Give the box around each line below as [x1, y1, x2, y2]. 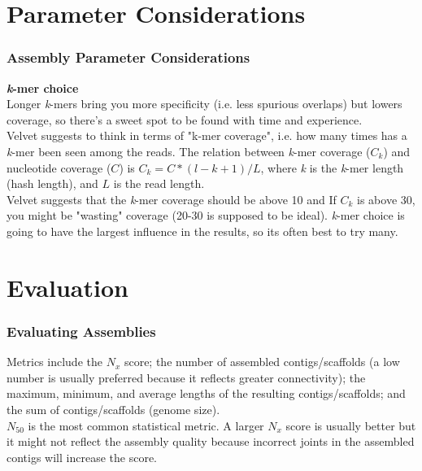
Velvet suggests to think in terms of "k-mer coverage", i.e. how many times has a [7, 127, 407, 144]
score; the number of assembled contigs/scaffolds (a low [124, 353, 400, 370]
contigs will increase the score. [7, 448, 157, 465]
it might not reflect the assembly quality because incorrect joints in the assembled [7, 433, 415, 450]
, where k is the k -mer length [260, 159, 404, 176]
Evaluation [7, 270, 128, 303]
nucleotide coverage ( [7, 159, 111, 176]
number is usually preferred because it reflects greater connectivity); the [7, 369, 366, 386]
